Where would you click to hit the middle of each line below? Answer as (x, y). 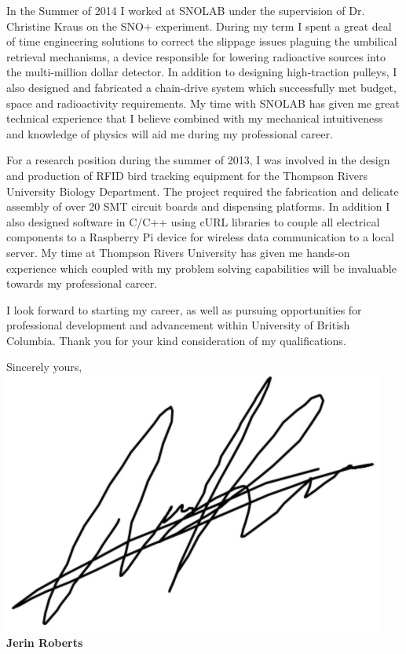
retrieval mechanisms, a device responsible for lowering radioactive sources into (196, 56)
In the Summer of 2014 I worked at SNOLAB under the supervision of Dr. (186, 10)
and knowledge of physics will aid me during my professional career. (170, 133)
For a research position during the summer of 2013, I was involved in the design (198, 160)
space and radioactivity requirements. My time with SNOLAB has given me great (203, 103)
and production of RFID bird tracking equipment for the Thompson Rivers (187, 175)
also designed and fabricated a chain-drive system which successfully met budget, (201, 87)
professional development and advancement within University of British (178, 325)
